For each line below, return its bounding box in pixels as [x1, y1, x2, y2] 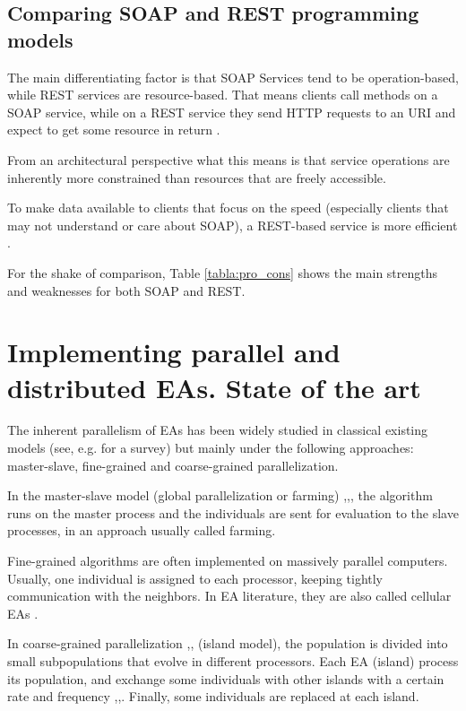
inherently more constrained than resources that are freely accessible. [7, 168, 386, 186]
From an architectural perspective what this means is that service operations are [7, 150, 450, 169]
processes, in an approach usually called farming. [7, 521, 276, 540]
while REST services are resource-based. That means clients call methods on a [7, 85, 438, 104]
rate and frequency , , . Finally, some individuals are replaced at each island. [7, 687, 419, 706]
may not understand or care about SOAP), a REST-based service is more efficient [7, 215, 458, 234]
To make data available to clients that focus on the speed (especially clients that [7, 198, 449, 217]
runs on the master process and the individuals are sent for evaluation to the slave [7, 503, 459, 522]
